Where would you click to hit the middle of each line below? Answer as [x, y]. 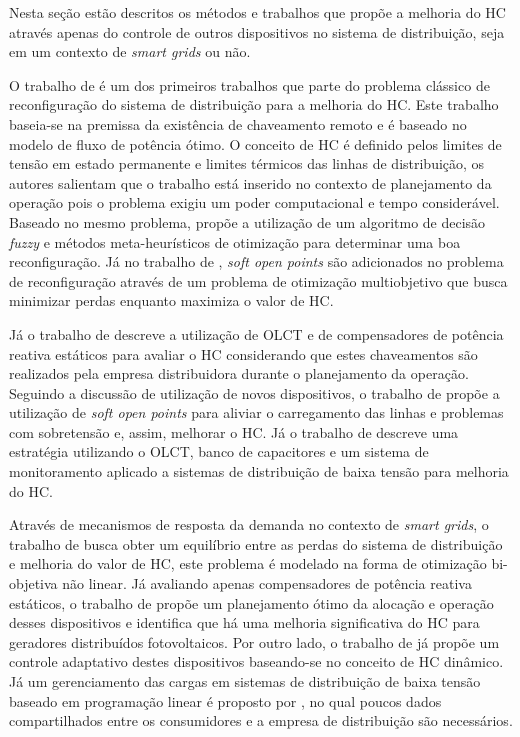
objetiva [33, 583]
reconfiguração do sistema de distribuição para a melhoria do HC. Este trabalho [254, 104]
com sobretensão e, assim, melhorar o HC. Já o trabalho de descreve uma [234, 431]
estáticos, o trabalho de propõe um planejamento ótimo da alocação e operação [251, 602]
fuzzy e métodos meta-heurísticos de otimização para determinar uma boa [235, 241]
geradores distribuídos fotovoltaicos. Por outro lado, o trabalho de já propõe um [254, 641]
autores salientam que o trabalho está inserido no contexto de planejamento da [250, 182]
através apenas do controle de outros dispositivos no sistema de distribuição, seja [257, 31]
